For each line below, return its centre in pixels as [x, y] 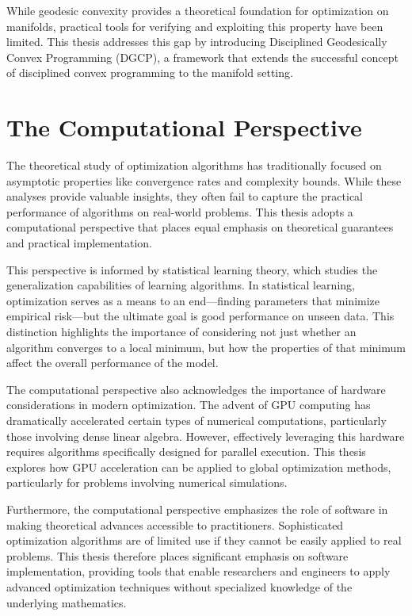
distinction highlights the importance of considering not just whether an [181, 332]
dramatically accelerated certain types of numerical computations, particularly [196, 420]
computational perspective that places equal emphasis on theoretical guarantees [200, 227]
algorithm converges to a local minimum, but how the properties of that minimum [206, 347]
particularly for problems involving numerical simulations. [147, 482]
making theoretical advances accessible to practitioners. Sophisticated [175, 524]
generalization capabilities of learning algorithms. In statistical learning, [181, 285]
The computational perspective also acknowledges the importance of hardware [196, 389]
